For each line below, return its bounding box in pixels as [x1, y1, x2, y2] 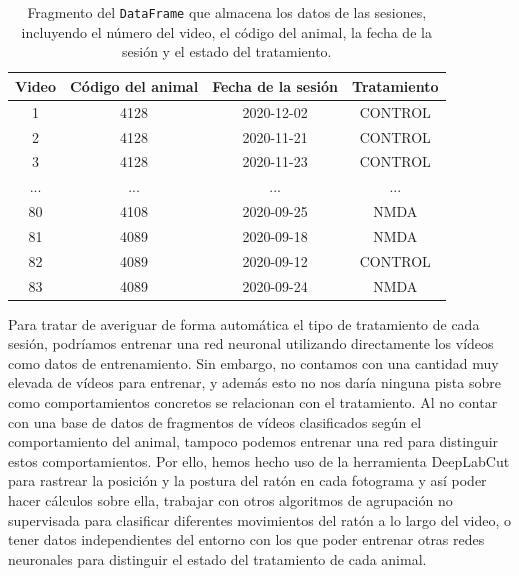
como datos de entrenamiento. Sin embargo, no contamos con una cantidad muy [8, 352, 499, 373]
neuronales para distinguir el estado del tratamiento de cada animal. [8, 548, 427, 569]
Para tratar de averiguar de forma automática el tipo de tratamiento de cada [8, 313, 480, 334]
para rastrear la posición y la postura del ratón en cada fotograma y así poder [8, 470, 487, 491]
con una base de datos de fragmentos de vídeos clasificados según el [8, 411, 422, 432]
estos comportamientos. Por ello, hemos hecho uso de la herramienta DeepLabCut [8, 450, 510, 471]
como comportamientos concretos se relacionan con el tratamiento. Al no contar [8, 392, 498, 413]
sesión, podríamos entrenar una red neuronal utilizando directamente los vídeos [8, 333, 494, 354]
